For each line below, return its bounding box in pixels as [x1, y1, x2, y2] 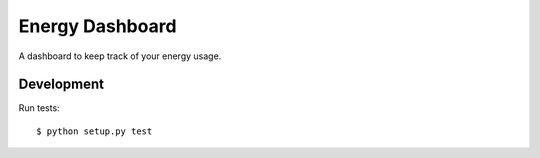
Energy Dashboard [18, 15, 177, 37]
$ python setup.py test [36, 125, 153, 137]
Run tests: [18, 102, 60, 114]
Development [18, 76, 105, 93]
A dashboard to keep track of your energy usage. [18, 50, 222, 62]
